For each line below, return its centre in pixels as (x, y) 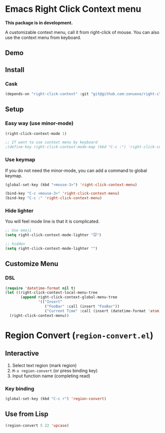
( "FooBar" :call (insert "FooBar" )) (82, 306)
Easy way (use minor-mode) (39, 123)
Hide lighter (19, 211)
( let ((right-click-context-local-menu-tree (51, 293)
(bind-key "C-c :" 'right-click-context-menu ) (54, 198)
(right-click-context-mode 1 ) (36, 133)
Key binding (20, 389)
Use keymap (20, 160)
